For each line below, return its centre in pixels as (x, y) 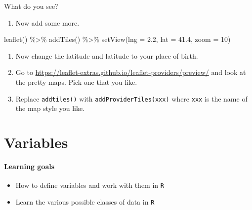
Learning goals (29, 166)
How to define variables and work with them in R (90, 185)
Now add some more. (47, 22)
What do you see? (31, 6)
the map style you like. (50, 108)
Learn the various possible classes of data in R (85, 201)
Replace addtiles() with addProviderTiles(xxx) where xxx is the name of (131, 98)
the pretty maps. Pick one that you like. (76, 82)
